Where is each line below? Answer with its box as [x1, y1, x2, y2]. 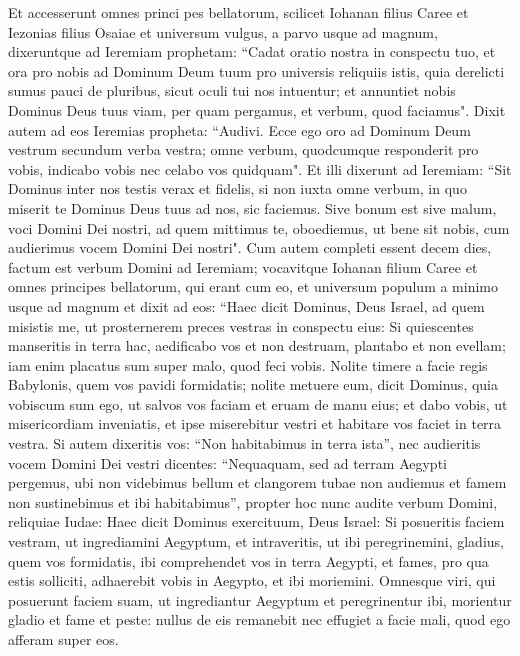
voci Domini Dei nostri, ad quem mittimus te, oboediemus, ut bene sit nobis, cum [8, 217, 510, 238]
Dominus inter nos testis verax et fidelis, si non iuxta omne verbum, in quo [8, 178, 467, 199]
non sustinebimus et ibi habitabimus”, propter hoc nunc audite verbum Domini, [8, 491, 498, 512]
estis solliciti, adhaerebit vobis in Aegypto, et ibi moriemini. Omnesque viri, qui [8, 570, 496, 591]
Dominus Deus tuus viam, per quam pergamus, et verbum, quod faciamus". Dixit [8, 99, 506, 120]
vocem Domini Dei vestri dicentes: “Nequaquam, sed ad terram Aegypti [8, 452, 447, 473]
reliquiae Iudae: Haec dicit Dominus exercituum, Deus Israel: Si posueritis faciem [8, 511, 505, 532]
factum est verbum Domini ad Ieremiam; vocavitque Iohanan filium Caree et [8, 256, 478, 277]
